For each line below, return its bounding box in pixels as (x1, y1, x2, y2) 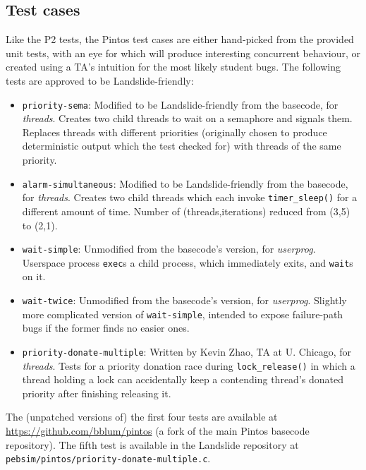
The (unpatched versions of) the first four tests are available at (6, 409, 278, 424)
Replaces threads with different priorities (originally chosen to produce (22, 124, 327, 139)
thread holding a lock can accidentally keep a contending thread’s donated (22, 372, 343, 387)
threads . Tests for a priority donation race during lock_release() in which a (22, 358, 355, 373)
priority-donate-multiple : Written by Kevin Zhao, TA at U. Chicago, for (22, 344, 352, 358)
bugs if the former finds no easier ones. (22, 320, 190, 335)
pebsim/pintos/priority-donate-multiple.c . (6, 451, 211, 466)
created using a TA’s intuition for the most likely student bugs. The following (6, 59, 341, 74)
